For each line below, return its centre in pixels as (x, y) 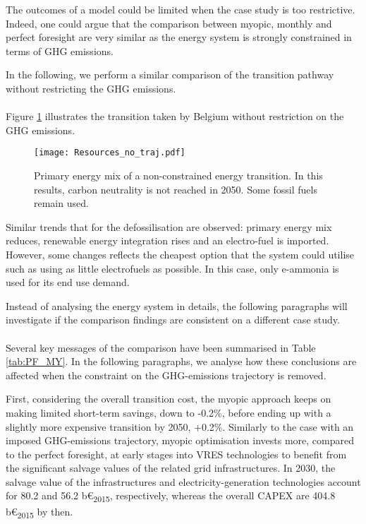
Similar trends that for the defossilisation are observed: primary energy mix (169, 226)
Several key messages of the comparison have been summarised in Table (161, 347)
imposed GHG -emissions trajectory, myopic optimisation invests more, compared (180, 440)
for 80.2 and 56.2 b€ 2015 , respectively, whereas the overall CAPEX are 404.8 (171, 496)
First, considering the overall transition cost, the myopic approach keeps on (169, 399)
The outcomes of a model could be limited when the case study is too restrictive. (181, 9)
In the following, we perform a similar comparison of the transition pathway (170, 75)
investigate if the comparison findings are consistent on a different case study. (173, 320)
